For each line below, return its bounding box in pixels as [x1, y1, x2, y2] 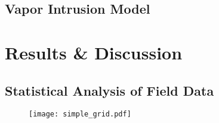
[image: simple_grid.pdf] [29, 110, 131, 119]
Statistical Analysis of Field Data [5, 81, 214, 99]
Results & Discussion [5, 40, 183, 64]
